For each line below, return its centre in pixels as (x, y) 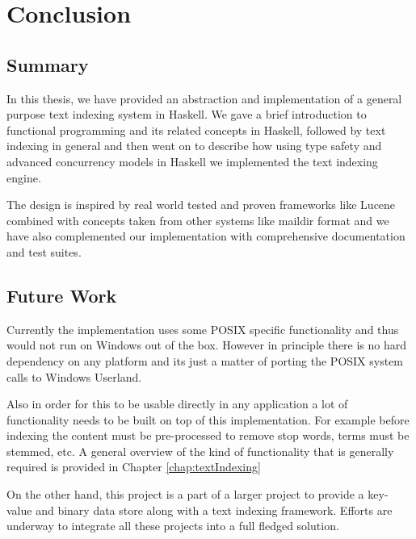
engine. (24, 177)
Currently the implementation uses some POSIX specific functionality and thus (203, 329)
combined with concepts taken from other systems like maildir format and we (198, 220)
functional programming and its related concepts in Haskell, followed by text (196, 130)
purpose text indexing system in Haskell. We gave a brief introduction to (187, 114)
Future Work (62, 295)
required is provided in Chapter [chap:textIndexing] (134, 467)
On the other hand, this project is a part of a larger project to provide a (185, 494)
